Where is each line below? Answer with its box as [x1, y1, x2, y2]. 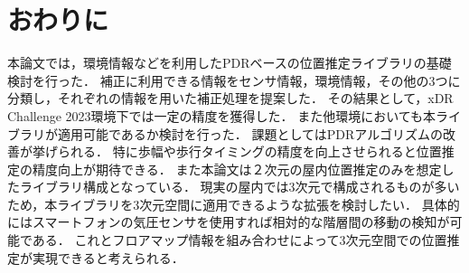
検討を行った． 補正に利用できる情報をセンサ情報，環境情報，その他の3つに [7, 71, 461, 89]
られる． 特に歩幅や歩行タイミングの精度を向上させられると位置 [57, 142, 442, 161]
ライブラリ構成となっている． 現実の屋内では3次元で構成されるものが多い [19, 177, 460, 196]
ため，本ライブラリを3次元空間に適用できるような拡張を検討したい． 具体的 [7, 194, 460, 213]
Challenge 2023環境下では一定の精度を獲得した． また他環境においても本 [7, 106, 436, 125]
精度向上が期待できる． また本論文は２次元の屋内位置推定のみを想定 [32, 159, 442, 178]
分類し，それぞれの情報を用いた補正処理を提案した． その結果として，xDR [7, 89, 454, 108]
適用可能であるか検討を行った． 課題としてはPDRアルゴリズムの [57, 124, 443, 143]
